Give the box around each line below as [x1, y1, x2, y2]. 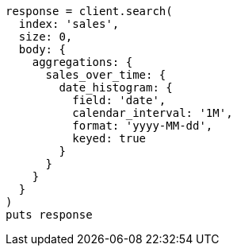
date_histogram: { [59, 81, 173, 94]
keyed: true [72, 132, 147, 145]
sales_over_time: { [45, 68, 166, 81]
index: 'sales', [18, 17, 120, 30]
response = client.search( [6, 5, 173, 17]
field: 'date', [72, 94, 166, 107]
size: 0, [18, 30, 73, 43]
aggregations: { [32, 56, 133, 68]
